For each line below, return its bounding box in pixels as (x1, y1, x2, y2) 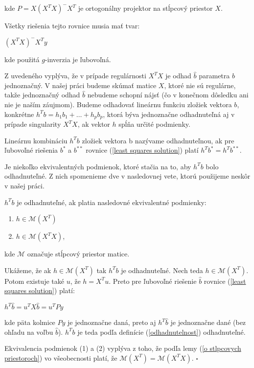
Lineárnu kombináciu (4, 135, 68, 145)
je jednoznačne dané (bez (170, 317, 246, 327)
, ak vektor (77, 119, 110, 129)
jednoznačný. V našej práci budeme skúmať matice (4, 80, 157, 90)
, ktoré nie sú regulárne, (164, 80, 236, 90)
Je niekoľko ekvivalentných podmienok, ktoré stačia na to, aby (4, 161, 191, 171)
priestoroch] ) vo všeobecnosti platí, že (4, 352, 117, 363)
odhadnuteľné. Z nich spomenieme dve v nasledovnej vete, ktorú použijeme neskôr (4, 171, 251, 181)
